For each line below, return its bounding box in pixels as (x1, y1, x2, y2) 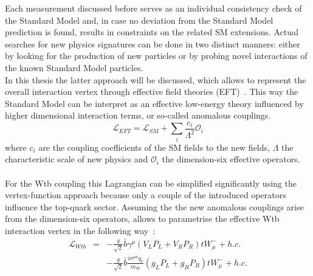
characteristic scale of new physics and (5, 153, 148, 165)
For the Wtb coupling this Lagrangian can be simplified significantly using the (5, 176, 297, 189)
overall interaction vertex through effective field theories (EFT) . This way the (5, 85, 298, 98)
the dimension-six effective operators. (162, 153, 300, 165)
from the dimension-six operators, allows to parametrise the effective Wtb (5, 212, 280, 225)
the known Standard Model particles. (5, 61, 143, 74)
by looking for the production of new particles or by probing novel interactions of (5, 49, 308, 62)
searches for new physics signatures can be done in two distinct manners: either (5, 37, 300, 50)
